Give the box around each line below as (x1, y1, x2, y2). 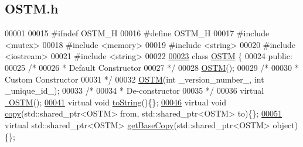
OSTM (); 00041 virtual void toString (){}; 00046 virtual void (8, 95, 226, 108)
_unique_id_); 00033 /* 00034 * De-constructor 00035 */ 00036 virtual (5, 84, 264, 97)
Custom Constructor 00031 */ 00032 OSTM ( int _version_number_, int (5, 73, 264, 85)
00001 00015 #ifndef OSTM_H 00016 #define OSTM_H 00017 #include (5, 27, 270, 39)
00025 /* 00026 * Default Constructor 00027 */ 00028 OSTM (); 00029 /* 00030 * (5, 61, 299, 73)
